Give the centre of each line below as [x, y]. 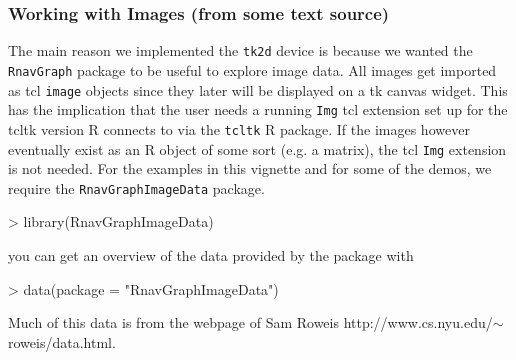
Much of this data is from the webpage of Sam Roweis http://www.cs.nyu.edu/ [250, 322]
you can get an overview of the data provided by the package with [211, 255]
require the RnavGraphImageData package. [136, 187]
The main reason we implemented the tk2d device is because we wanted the [240, 50]
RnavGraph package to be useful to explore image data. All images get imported [252, 69]
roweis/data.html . [62, 341]
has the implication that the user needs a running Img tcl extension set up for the [258, 109]
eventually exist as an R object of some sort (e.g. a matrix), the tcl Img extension [257, 148]
